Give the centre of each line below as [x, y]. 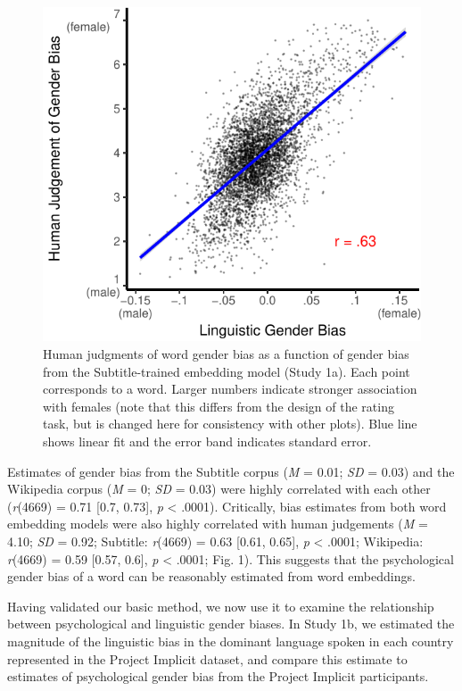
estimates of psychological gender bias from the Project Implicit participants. [218, 676]
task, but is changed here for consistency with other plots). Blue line [230, 424]
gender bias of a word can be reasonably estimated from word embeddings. [211, 576]
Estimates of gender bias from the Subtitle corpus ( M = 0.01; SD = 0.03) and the [231, 471]
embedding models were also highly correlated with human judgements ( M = [218, 524]
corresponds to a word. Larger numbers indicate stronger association [230, 389]
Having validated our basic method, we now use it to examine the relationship [221, 606]
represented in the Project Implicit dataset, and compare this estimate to [207, 658]
